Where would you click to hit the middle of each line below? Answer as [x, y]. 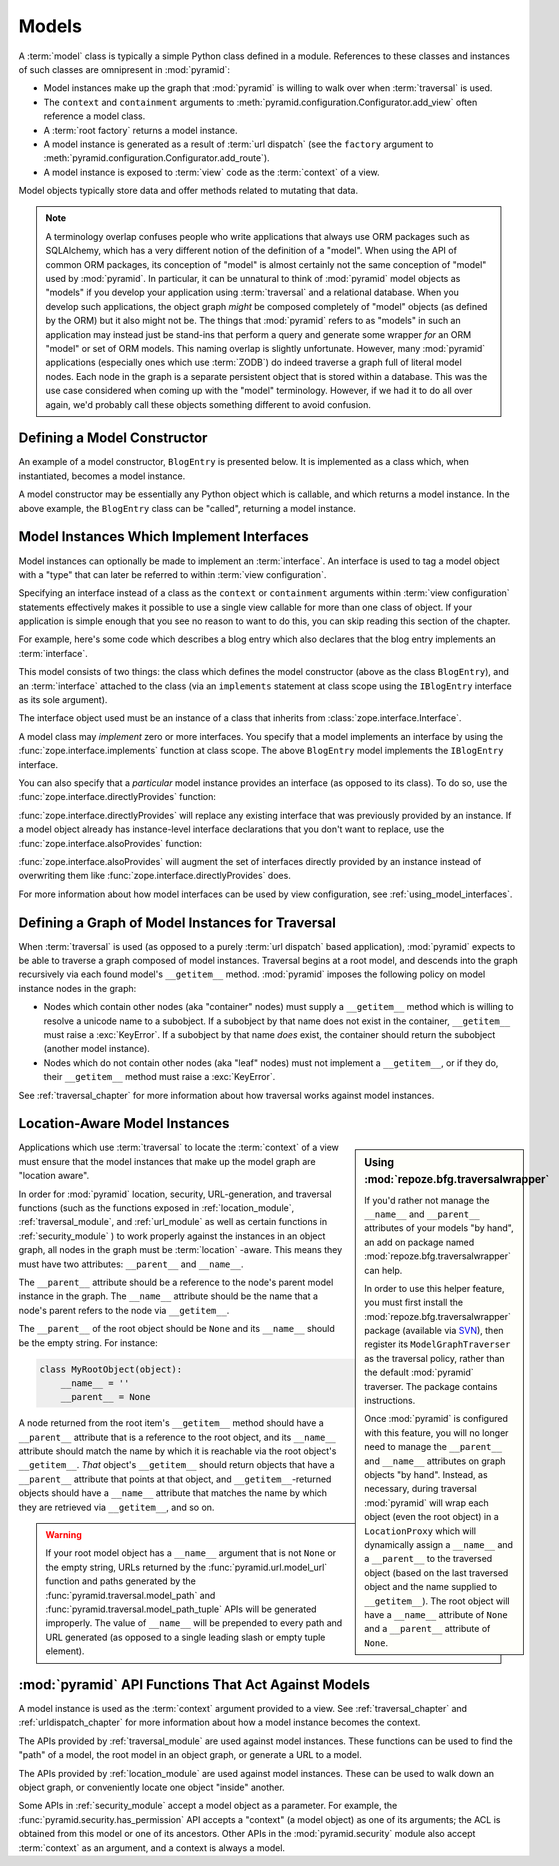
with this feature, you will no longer [436, 1432]
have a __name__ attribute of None [436, 1614]
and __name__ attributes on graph [435, 1461]
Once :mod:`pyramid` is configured [436, 1419]
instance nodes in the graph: [77, 988]
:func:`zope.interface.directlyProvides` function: [117, 797]
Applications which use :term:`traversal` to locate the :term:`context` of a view [179, 1147]
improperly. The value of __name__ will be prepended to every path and [194, 1623]
